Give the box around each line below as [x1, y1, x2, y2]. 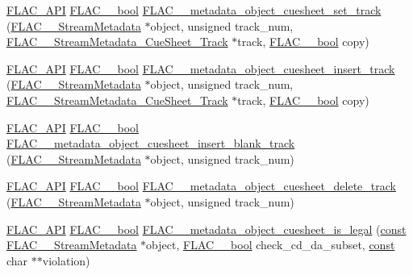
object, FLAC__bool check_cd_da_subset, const [146, 236, 395, 253]
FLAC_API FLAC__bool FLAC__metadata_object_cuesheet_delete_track [6, 177, 396, 194]
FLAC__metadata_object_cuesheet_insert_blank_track [6, 135, 295, 152]
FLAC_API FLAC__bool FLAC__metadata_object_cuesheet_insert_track [6, 60, 395, 77]
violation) [42, 252, 90, 269]
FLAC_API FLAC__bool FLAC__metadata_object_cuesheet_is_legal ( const [6, 220, 407, 237]
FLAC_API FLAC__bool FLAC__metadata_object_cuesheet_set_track [6, 2, 382, 18]
